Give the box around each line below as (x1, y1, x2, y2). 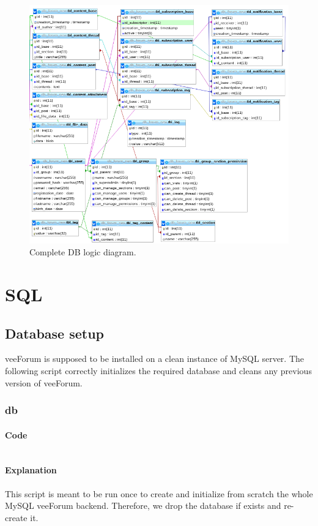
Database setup (5, 323, 105, 342)
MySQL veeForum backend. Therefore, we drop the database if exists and (5, 499, 281, 512)
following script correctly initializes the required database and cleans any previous (5, 364, 312, 377)
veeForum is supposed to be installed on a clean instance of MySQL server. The (5, 352, 305, 365)
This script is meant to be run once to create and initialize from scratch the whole (5, 487, 313, 500)
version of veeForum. (5, 376, 83, 389)
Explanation (5, 464, 57, 476)
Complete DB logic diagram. (29, 246, 136, 258)
